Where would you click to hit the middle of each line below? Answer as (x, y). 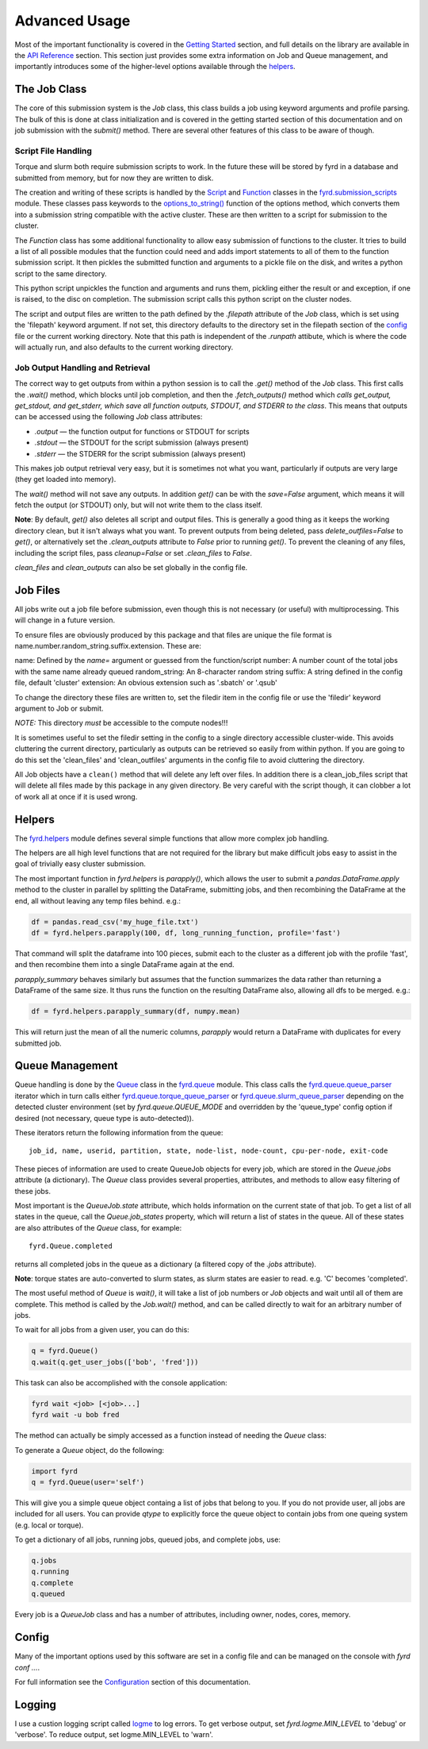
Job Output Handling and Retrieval (82, 368)
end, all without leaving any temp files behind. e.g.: (98, 900)
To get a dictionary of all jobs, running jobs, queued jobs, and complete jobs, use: (148, 1539)
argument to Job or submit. (59, 709)
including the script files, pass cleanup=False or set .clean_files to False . (134, 553)
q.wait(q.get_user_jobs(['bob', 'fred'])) (115, 1362)
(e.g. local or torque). (49, 1525)
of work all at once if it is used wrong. (76, 796)
